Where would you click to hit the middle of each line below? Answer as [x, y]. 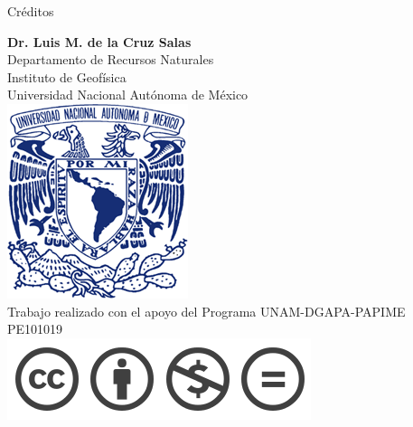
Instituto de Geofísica [67, 76]
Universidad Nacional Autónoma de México [128, 95]
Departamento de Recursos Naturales [111, 59]
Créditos [31, 11]
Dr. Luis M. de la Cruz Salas [99, 41]
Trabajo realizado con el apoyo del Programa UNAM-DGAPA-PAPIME [206, 311]
